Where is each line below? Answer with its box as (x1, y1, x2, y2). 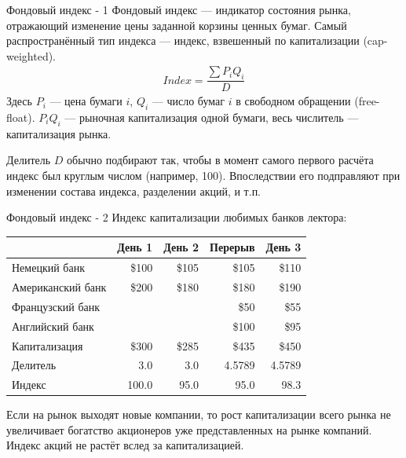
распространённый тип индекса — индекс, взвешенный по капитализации (6, 32, 360, 49)
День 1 (117, 239, 153, 255)
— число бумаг (152, 93, 225, 109)
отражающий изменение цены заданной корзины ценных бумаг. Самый (6, 16, 347, 33)
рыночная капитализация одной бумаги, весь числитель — (79, 109, 359, 126)
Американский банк (12, 278, 107, 295)
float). (6, 109, 35, 126)
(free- (354, 93, 380, 109)
